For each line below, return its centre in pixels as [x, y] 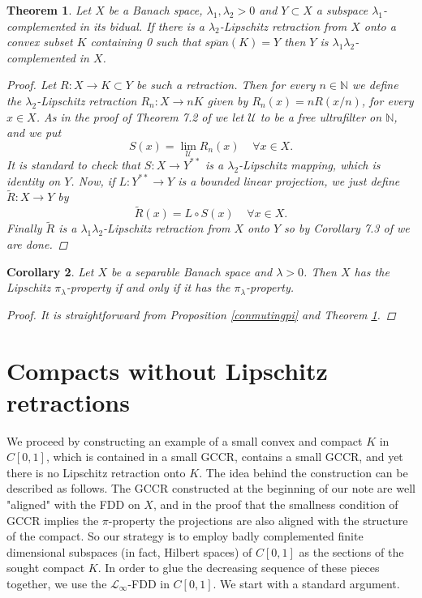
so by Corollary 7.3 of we [347, 228]
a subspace [342, 10]
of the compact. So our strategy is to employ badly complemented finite [185, 536]
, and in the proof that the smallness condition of [276, 504]
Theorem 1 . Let [49, 10]
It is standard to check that [73, 164]
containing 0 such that [146, 42]
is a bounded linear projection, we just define [289, 180]
